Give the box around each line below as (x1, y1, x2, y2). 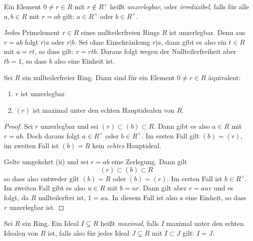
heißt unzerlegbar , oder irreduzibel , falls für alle (110, 1, 249, 11)
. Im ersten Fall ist (167, 173, 222, 183)
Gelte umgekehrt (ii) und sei (4, 156, 89, 167)
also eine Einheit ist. (54, 55, 115, 66)
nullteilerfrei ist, (38, 192, 86, 202)
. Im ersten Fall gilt (141, 130, 199, 140)
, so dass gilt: (35, 46, 74, 56)
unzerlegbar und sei (40, 121, 99, 131)
